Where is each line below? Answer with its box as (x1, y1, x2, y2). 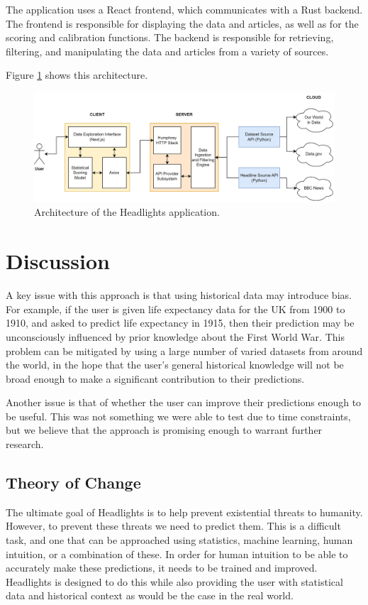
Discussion (6, 246, 110, 276)
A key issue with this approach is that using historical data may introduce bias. (6, 288, 352, 302)
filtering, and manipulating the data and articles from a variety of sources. (6, 43, 329, 58)
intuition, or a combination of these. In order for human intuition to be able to (6, 546, 348, 561)
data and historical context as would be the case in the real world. (6, 588, 294, 603)
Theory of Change (6, 472, 141, 494)
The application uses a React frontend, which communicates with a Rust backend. (6, 2, 363, 16)
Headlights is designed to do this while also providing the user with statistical (6, 574, 343, 589)
